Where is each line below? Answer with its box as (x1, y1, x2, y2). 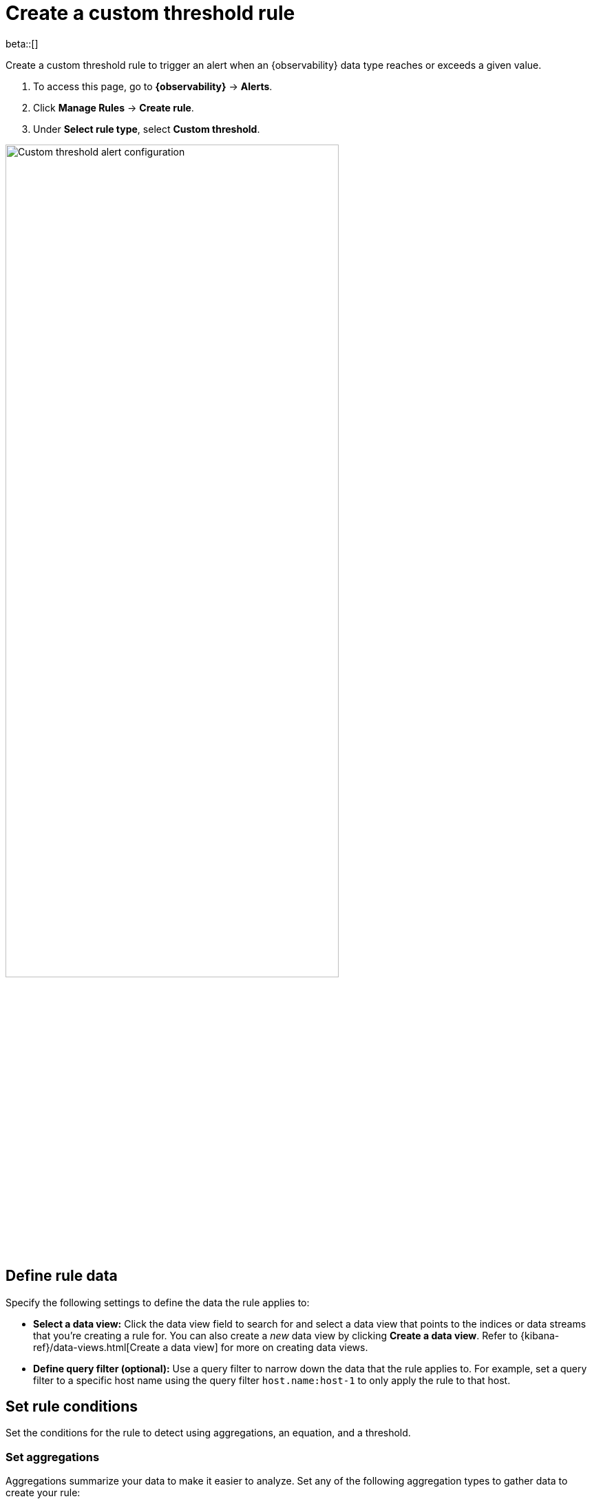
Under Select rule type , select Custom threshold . (33, 123, 260, 135)
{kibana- (520, 1329, 560, 1341)
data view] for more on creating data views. (171, 1341, 368, 1353)
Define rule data (6, 1267, 118, 1285)
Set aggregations (6, 1449, 100, 1464)
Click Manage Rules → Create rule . (33, 101, 194, 114)
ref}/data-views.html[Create (33, 1341, 160, 1353)
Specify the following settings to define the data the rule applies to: (6, 1296, 310, 1308)
